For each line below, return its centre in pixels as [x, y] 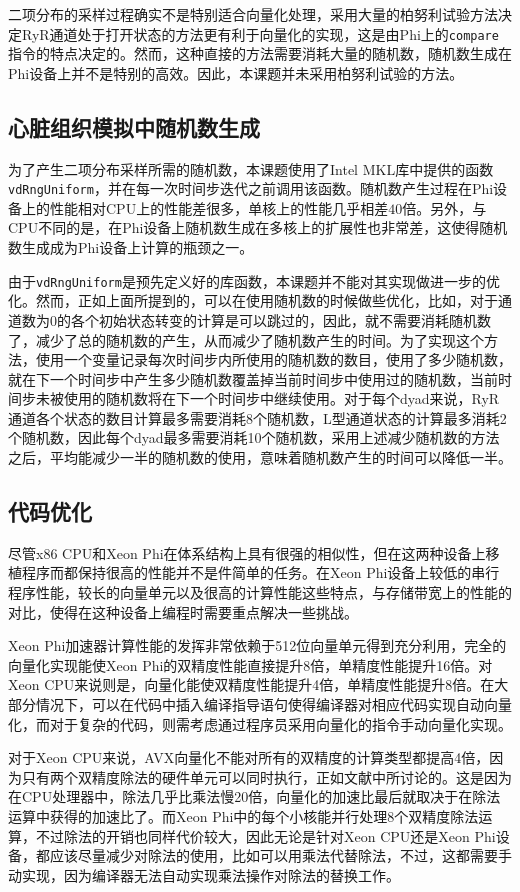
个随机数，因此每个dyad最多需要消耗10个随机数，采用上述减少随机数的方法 [254, 437]
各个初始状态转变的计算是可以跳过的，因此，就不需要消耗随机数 [280, 319]
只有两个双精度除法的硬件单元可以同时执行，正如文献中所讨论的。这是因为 [266, 776]
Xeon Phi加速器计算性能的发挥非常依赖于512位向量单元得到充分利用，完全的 [257, 645]
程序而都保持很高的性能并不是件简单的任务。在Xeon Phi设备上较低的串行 [260, 572]
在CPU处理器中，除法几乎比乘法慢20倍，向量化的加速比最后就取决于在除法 [254, 796]
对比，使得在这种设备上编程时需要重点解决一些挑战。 [183, 611]
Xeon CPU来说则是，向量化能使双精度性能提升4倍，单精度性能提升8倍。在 [251, 684]
